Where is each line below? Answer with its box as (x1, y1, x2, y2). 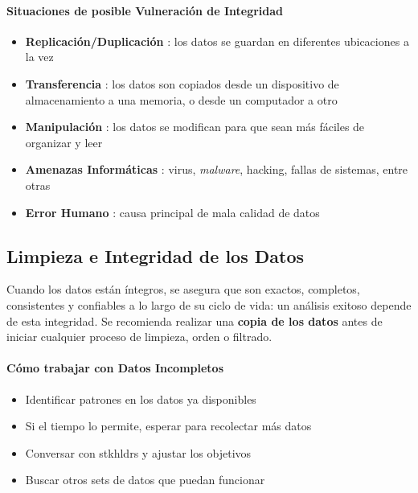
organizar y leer (25, 134, 103, 150)
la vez (25, 48, 54, 65)
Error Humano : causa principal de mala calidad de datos (25, 203, 320, 220)
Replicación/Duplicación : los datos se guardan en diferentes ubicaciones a (25, 32, 409, 49)
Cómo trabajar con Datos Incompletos (6, 359, 224, 376)
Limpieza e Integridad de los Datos (6, 243, 304, 268)
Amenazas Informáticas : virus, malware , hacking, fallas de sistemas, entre (25, 161, 408, 178)
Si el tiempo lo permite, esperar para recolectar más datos (25, 417, 312, 434)
